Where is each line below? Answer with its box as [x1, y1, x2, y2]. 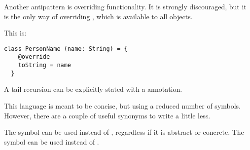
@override [18, 53, 50, 61]
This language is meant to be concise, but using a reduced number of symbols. [4, 101, 241, 111]
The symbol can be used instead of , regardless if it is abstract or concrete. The [4, 127, 244, 137]
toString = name [18, 62, 71, 69]
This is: [4, 28, 27, 38]
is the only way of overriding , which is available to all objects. [4, 11, 193, 21]
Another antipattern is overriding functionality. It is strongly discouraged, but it [4, 1, 247, 11]
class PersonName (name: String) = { [4, 45, 128, 52]
